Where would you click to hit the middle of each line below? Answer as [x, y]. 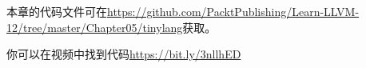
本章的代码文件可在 [57, 11]
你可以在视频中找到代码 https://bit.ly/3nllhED [124, 54]
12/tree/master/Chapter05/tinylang [95, 27]
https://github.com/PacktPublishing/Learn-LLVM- [233, 11]
